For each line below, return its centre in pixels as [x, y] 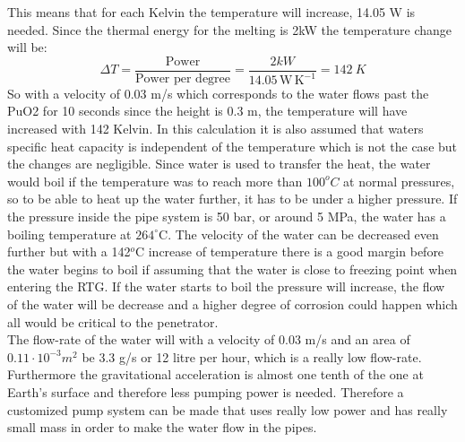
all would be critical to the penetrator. [113, 321]
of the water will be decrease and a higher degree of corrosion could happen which [232, 303]
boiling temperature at [69, 234]
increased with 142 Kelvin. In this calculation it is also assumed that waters [215, 129]
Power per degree [183, 78]
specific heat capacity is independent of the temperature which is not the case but [232, 146]
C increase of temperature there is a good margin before [289, 251]
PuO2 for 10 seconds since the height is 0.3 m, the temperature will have [207, 111]
